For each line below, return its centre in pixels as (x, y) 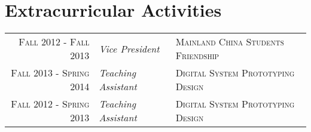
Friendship (197, 56)
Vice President (129, 48)
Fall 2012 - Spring (50, 104)
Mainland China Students (230, 42)
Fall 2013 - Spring (50, 73)
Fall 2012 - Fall (54, 42)
